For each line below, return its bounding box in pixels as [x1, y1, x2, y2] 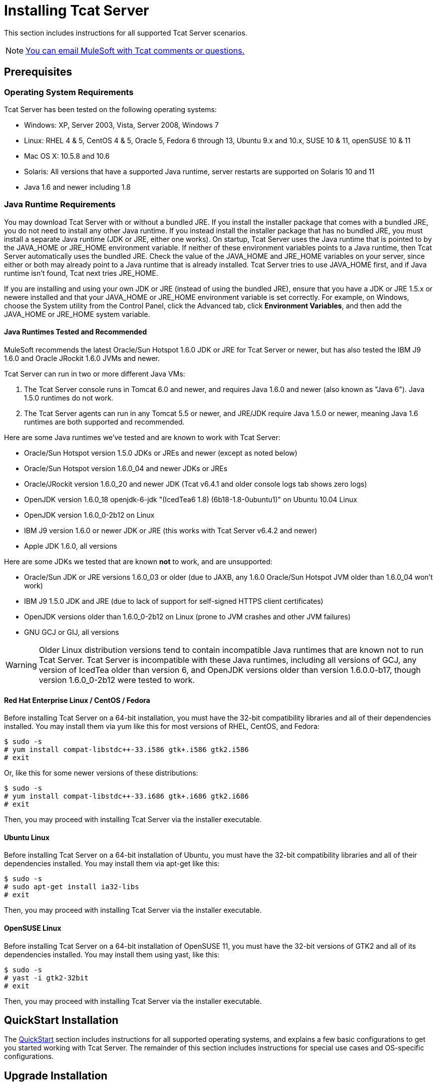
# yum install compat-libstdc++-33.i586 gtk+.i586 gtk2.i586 [4, 746, 249, 754]
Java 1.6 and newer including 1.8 [24, 182, 131, 191]
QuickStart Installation [4, 1014, 119, 1027]
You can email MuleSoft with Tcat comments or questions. [26, 45, 245, 56]
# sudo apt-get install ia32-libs [4, 883, 139, 891]
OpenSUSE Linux [4, 923, 62, 932]
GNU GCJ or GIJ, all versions [24, 627, 119, 636]
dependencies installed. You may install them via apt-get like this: [4, 859, 220, 868]
